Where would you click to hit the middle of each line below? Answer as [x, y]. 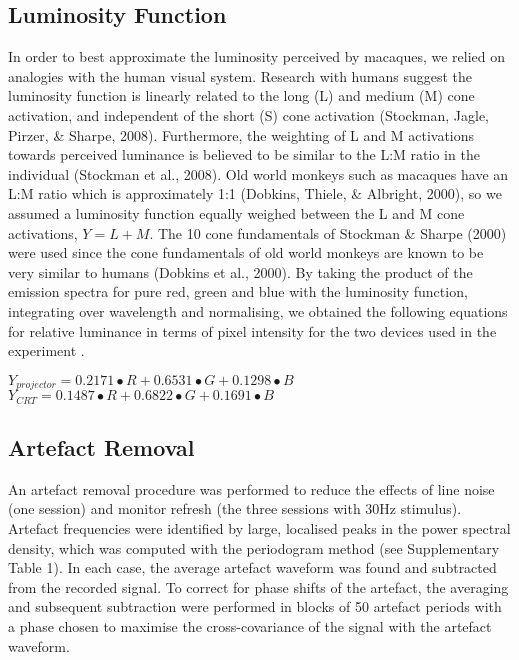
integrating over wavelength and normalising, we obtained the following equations [258, 310]
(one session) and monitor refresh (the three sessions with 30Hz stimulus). [235, 508]
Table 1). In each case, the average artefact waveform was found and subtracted [252, 567]
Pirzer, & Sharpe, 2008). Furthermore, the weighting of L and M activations [241, 134]
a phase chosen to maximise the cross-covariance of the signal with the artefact [250, 625]
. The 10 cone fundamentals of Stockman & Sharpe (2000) [328, 232]
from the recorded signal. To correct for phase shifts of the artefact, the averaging [258, 586]
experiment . [46, 350]
